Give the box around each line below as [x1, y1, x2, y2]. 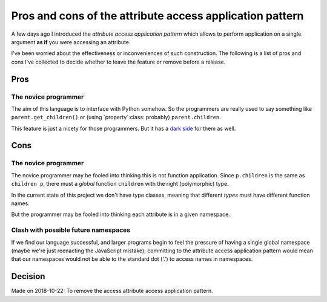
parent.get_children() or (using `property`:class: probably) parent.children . [11, 114, 221, 121]
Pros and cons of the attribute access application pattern [11, 9, 304, 22]
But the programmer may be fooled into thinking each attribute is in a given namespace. [11, 211, 230, 218]
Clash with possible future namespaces [11, 226, 130, 234]
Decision [11, 271, 45, 281]
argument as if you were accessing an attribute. [11, 38, 131, 45]
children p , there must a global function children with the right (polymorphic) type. [11, 180, 230, 188]
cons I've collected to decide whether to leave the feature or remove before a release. [11, 58, 226, 65]
